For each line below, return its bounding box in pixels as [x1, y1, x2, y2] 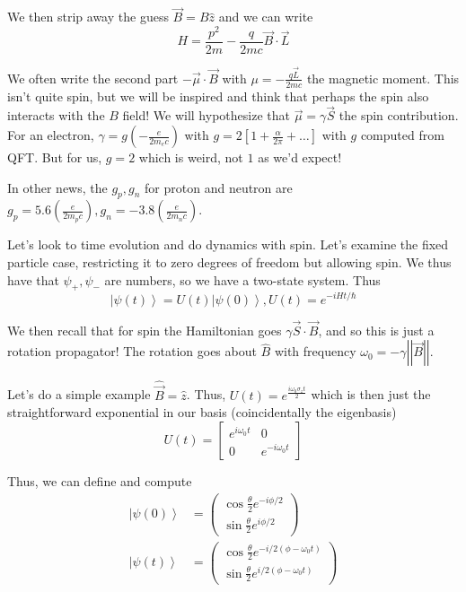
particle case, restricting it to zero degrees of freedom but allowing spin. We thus [7, 253, 452, 272]
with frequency [274, 342, 356, 361]
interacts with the [7, 106, 105, 125]
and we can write [218, 7, 313, 26]
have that [7, 270, 59, 289]
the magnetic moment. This [306, 68, 460, 87]
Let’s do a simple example [7, 385, 151, 404]
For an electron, [7, 126, 94, 144]
